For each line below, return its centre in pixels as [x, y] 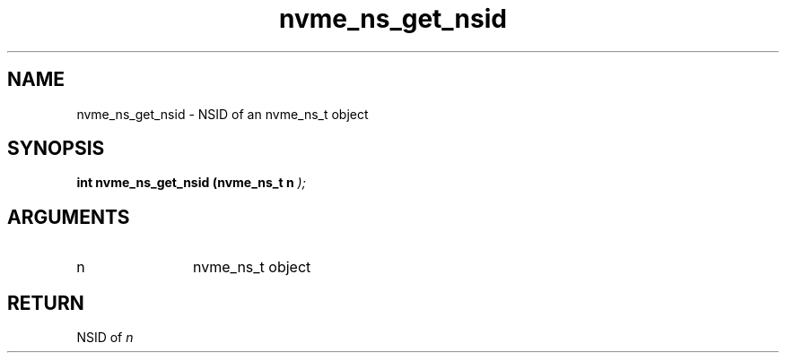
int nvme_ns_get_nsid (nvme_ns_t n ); [191, 183]
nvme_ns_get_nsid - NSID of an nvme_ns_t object [223, 114]
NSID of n [105, 338]
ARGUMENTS [69, 217]
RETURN [46, 303]
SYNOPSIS [56, 149]
